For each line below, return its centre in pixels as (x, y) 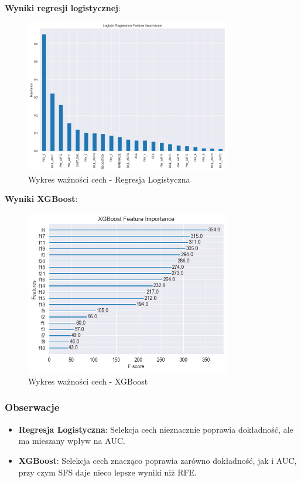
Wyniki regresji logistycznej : (63, 8)
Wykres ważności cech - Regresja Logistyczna (109, 179)
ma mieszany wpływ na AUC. (72, 441)
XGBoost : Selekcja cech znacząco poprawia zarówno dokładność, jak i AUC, (158, 460)
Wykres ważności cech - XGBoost (88, 381)
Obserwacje (32, 407)
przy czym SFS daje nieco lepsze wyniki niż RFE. (108, 472)
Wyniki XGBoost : (41, 199)
